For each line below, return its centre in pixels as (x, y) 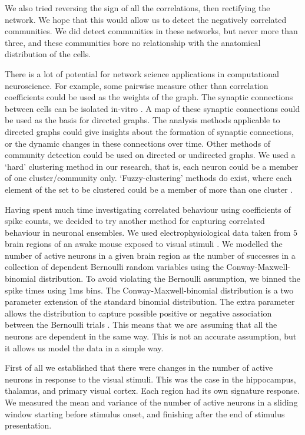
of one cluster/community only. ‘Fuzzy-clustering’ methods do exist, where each (148, 178)
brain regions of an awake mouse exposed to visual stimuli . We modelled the (144, 244)
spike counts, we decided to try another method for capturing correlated (135, 221)
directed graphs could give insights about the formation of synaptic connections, (149, 131)
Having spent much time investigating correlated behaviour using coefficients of (148, 209)
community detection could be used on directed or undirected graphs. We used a (150, 155)
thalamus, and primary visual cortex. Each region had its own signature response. (152, 390)
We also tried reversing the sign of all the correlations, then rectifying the (137, 8)
